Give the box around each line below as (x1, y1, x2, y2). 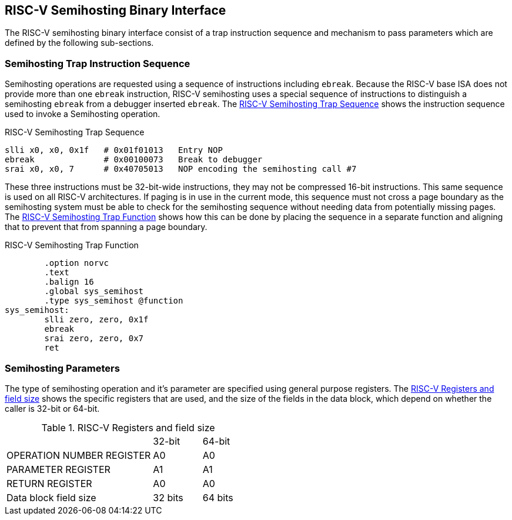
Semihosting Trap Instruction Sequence (5, 57, 190, 69)
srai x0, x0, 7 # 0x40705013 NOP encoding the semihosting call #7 (5, 164, 357, 174)
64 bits (202, 491, 233, 504)
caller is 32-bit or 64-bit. (5, 403, 100, 414)
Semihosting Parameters (5, 362, 120, 374)
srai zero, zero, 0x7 (44, 334, 144, 344)
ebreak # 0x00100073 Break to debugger (5, 155, 263, 165)
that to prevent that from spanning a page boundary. (5, 222, 208, 232)
